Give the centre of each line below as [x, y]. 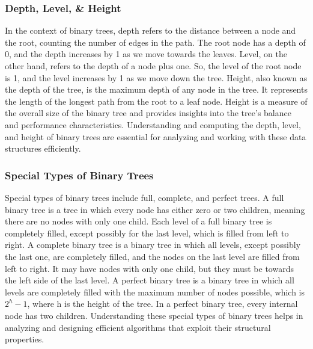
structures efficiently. [43, 148]
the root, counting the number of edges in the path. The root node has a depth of [155, 42]
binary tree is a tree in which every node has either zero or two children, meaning [155, 209]
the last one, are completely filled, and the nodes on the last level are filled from [152, 256]
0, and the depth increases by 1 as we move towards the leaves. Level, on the [146, 54]
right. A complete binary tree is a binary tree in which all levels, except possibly [153, 245]
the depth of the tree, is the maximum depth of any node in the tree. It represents [156, 89]
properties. [25, 339]
